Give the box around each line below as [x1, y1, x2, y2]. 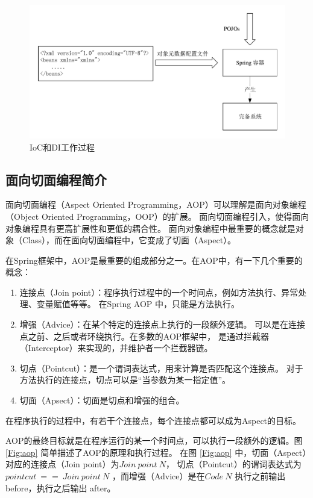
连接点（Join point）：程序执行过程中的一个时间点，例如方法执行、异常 [19, 285, 299, 298]
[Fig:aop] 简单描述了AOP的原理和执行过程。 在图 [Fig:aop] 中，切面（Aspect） [5, 446, 307, 458]
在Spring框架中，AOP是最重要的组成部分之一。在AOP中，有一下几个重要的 [5, 254, 303, 266]
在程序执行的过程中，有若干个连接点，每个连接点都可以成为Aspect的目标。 [5, 414, 302, 426]
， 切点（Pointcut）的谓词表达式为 [165, 458, 302, 470]
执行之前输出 [235, 470, 286, 482]
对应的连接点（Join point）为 [5, 458, 119, 470]
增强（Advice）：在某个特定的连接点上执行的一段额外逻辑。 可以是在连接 [19, 318, 306, 331]
